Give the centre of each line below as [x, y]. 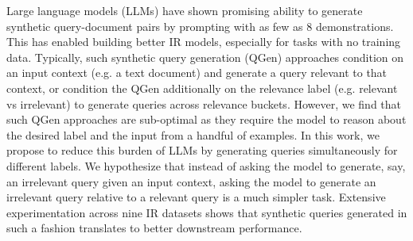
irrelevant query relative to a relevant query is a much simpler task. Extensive [196, 197]
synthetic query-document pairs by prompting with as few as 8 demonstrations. [200, 26]
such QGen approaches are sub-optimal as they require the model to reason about [206, 119]
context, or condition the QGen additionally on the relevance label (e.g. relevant [202, 88]
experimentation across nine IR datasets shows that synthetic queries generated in [207, 212]
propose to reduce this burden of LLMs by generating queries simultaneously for [202, 150]
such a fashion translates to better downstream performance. [154, 228]
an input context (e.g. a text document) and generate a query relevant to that [197, 73]
